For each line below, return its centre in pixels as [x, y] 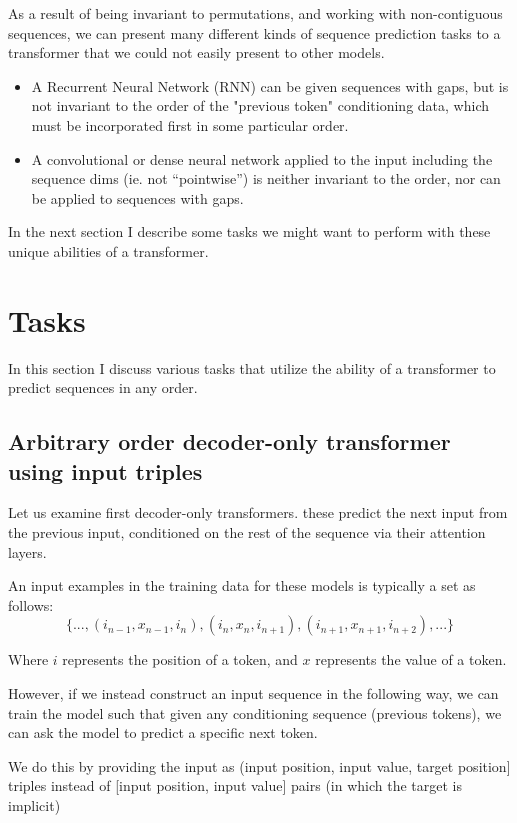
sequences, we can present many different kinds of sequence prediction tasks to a [254, 32]
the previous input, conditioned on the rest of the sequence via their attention [247, 532]
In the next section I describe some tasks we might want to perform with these [249, 231]
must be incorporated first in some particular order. [190, 124]
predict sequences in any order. [103, 387]
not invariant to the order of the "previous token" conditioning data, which [260, 105]
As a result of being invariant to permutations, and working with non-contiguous [255, 13]
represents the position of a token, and [180, 659]
